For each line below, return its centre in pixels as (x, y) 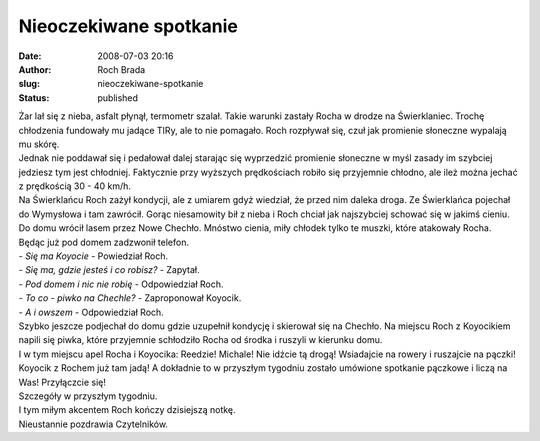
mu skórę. (39, 144)
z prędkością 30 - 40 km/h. (75, 186)
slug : (29, 84)
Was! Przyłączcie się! (62, 382)
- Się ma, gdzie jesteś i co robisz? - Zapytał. (109, 270)
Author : (35, 69)
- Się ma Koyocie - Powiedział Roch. (93, 256)
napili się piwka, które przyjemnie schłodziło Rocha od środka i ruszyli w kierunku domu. (200, 340)
